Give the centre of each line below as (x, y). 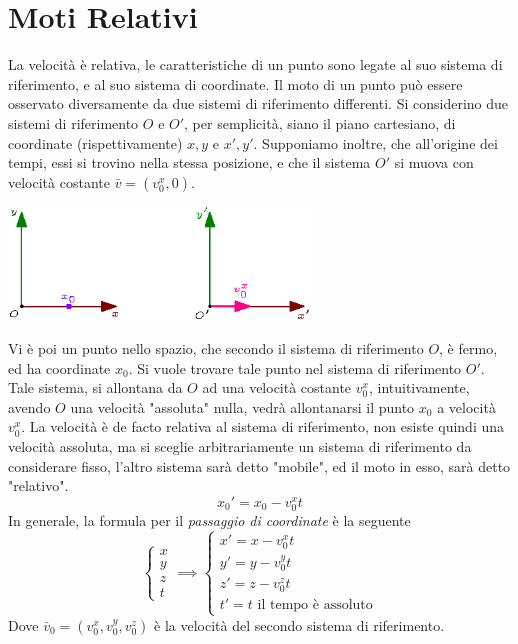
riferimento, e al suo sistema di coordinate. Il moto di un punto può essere (235, 83)
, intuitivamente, (419, 387)
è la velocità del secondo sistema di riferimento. (299, 624)
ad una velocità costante (277, 387)
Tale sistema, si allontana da (95, 387)
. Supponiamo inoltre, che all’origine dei (375, 142)
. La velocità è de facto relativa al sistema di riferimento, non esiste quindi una (263, 426)
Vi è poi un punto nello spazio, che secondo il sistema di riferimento (216, 348)
